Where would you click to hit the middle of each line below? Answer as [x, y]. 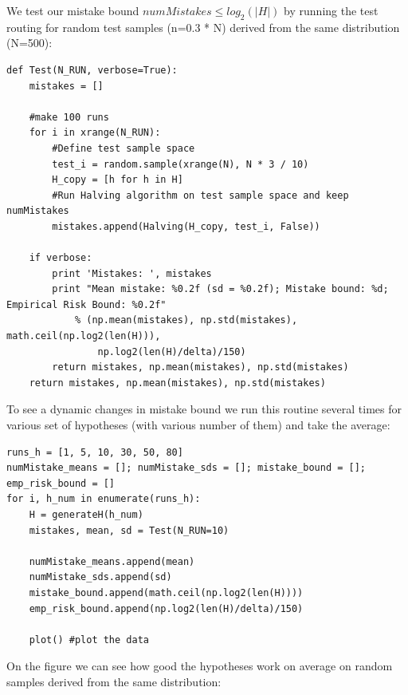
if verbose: [61, 258]
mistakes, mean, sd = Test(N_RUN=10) [129, 530]
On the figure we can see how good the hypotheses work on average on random [200, 666]
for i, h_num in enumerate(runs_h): [104, 499]
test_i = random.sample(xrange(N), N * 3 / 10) [180, 164]
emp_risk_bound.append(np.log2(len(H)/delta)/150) [166, 608]
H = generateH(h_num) [86, 515]
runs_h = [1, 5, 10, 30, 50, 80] [95, 452]
